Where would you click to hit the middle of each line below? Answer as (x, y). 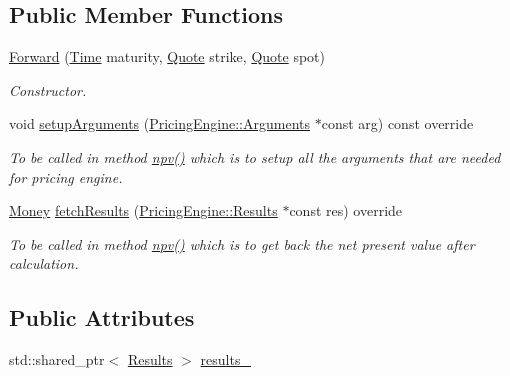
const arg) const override (397, 123)
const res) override (346, 210)
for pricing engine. (66, 176)
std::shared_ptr (57, 359)
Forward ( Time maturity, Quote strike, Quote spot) (167, 56)
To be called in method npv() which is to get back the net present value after (242, 243)
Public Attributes (102, 317)
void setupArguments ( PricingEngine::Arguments (160, 123)
